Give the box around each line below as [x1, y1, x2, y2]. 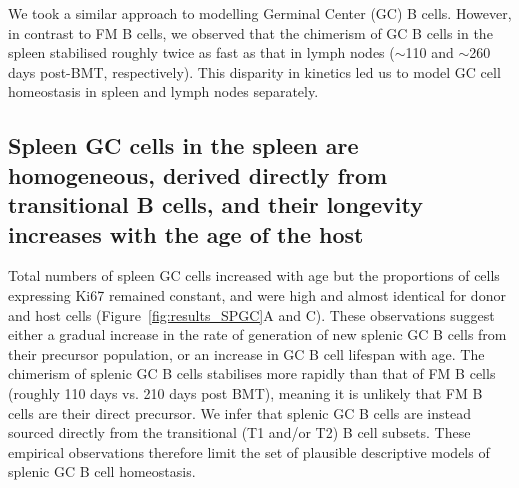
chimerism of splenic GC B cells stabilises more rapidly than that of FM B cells [8, 363, 496, 384]
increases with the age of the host [8, 218, 364, 249]
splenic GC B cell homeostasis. [8, 461, 196, 482]
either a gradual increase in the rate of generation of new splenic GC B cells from [8, 324, 507, 345]
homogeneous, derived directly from [8, 159, 388, 190]
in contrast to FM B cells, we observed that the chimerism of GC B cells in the [8, 22, 493, 43]
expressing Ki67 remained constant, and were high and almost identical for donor [8, 284, 506, 305]
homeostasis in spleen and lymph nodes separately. [8, 81, 319, 102]
